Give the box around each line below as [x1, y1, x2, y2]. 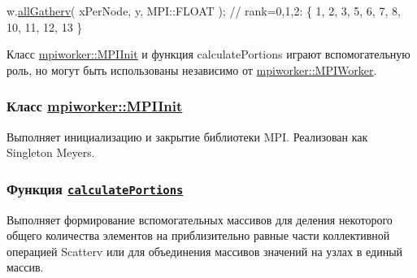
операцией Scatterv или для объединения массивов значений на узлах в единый [7, 242, 403, 259]
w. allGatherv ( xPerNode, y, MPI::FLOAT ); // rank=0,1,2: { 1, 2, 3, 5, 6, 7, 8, [7, 2, 401, 19]
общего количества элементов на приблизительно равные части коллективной [7, 227, 390, 244]
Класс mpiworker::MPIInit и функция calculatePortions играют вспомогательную [7, 46, 410, 63]
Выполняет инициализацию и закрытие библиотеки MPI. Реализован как [7, 128, 368, 145]
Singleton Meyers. [7, 144, 95, 161]
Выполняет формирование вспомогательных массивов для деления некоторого [7, 211, 393, 228]
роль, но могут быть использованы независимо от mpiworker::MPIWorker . [7, 61, 377, 78]
